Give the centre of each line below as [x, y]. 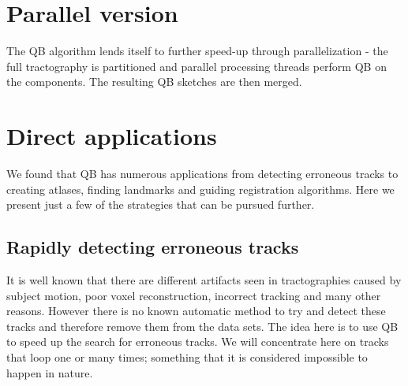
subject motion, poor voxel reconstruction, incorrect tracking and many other [194, 295]
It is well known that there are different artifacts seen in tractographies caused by [204, 280]
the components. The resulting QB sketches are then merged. [154, 82]
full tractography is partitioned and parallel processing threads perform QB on [197, 66]
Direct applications [112, 136]
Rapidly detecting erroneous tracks [153, 247]
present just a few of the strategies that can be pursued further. [161, 204]
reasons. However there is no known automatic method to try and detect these [196, 311]
